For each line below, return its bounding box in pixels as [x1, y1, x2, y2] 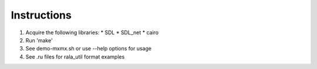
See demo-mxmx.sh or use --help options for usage [25, 45, 152, 52]
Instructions [11, 9, 72, 21]
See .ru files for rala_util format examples [25, 53, 125, 60]
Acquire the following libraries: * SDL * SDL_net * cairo [25, 29, 158, 36]
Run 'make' [25, 37, 53, 43]
